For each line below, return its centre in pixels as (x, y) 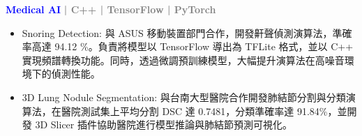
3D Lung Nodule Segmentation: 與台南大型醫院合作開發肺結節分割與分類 (184, 97)
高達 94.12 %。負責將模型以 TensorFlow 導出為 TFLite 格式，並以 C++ (193, 46)
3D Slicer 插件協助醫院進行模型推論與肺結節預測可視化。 (164, 124)
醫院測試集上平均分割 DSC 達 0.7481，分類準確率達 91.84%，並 (204, 111)
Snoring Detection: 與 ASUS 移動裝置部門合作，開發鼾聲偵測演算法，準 (182, 32)
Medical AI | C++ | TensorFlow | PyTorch (111, 9)
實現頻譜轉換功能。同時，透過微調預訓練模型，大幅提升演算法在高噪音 (183, 60)
